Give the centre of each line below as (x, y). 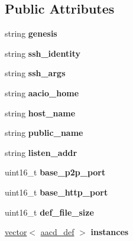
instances (110, 232)
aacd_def (57, 232)
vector (16, 232)
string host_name (40, 113)
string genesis (31, 33)
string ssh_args (35, 73)
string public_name (44, 133)
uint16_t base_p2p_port (55, 172)
